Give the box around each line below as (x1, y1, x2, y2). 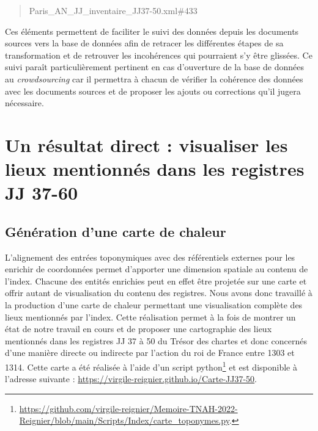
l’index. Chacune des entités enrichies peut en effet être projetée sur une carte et (5, 274, 307, 287)
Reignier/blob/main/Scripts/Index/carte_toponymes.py (19, 414, 229, 427)
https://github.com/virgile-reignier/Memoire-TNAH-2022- (19, 402, 238, 415)
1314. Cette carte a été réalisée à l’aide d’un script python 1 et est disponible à (5, 359, 297, 373)
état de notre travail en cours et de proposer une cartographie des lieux (5, 322, 272, 335)
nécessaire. (5, 96, 44, 109)
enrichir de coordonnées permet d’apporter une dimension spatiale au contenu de (5, 263, 308, 275)
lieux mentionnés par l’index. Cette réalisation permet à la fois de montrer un (5, 310, 296, 323)
